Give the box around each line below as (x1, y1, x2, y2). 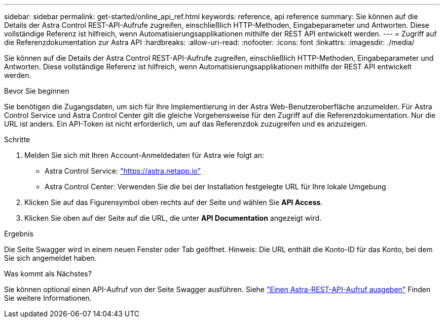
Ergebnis (4, 229, 33, 238)
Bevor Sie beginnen (4, 87, 69, 95)
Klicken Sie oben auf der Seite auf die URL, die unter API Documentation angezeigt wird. (24, 214, 322, 222)
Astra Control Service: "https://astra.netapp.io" (45, 167, 201, 175)
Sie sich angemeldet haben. (4, 254, 97, 262)
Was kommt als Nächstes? (4, 269, 92, 278)
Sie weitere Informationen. (4, 294, 92, 302)
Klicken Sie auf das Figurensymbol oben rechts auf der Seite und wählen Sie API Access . (24, 198, 323, 207)
